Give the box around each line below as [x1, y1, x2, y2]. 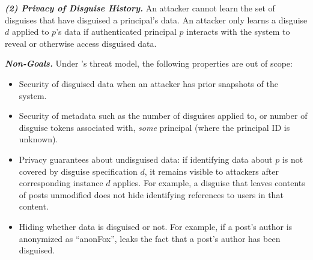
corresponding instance [19, 177, 103, 189]
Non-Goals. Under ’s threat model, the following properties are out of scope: [5, 57, 293, 70]
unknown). [19, 133, 58, 145]
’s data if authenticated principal [56, 25, 177, 38]
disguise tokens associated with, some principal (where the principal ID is [19, 121, 290, 133]
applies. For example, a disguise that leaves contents [113, 177, 305, 189]
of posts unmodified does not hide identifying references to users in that [19, 188, 284, 201]
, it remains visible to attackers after [144, 165, 279, 177]
